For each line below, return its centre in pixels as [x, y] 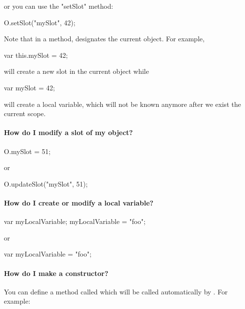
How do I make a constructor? [56, 273]
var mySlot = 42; [29, 87]
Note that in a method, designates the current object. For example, [104, 39]
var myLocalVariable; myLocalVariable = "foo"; [75, 221]
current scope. [25, 113]
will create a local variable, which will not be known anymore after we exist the [122, 104]
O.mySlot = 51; [27, 151]
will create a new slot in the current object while [76, 71]
